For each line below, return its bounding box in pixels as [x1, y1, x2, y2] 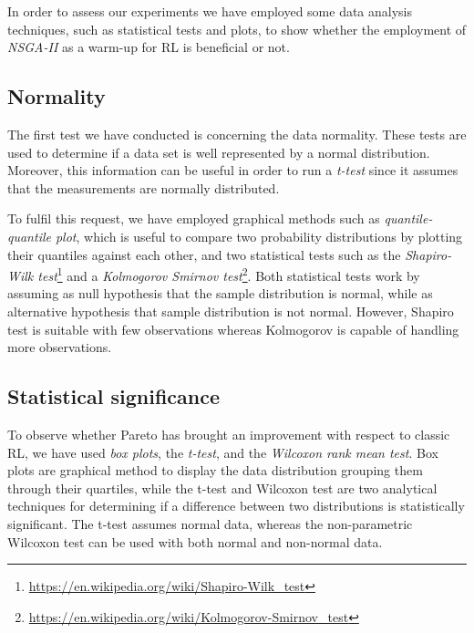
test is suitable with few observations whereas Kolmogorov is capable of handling [7, 319, 459, 338]
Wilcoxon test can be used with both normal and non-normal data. [7, 532, 383, 551]
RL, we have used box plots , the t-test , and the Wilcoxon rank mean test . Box [7, 442, 438, 462]
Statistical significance [7, 382, 220, 410]
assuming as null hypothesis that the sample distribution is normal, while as [7, 284, 433, 303]
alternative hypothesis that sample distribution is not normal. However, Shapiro [7, 301, 454, 320]
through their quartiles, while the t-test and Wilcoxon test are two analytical [7, 478, 438, 497]
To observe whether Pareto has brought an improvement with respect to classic [7, 424, 450, 443]
